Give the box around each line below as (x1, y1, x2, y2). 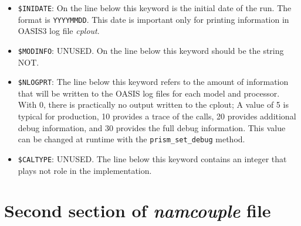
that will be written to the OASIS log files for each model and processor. (18, 87, 280, 99)
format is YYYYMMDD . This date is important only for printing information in (18, 13, 289, 25)
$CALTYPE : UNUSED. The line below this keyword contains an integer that (18, 152, 287, 165)
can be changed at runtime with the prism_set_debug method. (18, 133, 245, 145)
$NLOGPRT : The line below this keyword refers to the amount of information (18, 76, 289, 88)
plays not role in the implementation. (18, 164, 152, 176)
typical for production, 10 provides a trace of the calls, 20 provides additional (18, 110, 296, 122)
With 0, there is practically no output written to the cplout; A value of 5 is (18, 98, 289, 111)
